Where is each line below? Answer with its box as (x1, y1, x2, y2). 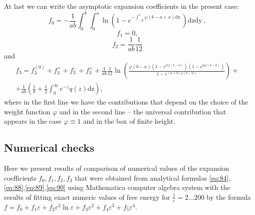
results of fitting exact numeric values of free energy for (4, 191, 170, 202)
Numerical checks (4, 140, 95, 155)
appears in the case (4, 116, 62, 126)
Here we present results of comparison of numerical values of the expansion (4, 163, 229, 173)
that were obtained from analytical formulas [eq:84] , (75, 172, 231, 183)
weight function (4, 106, 51, 116)
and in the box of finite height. (83, 116, 176, 126)
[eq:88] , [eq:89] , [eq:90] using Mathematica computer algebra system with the (4, 182, 230, 192)
